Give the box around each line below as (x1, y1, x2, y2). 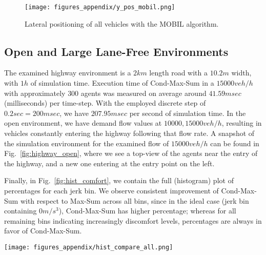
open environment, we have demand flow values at (4, 117, 162, 128)
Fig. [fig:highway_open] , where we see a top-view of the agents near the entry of (4, 148, 258, 159)
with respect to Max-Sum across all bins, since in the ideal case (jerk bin (20, 195, 249, 206)
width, (231, 67, 252, 78)
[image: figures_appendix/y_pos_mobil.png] (25, 4, 175, 11)
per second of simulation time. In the (129, 107, 246, 118)
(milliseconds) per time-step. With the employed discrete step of (4, 97, 206, 108)
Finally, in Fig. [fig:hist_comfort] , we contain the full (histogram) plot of (4, 175, 234, 186)
